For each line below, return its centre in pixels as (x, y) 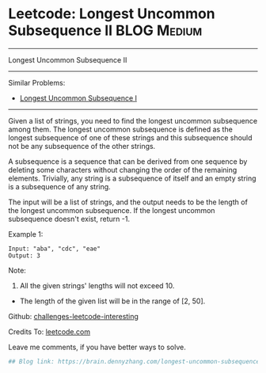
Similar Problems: (37, 82)
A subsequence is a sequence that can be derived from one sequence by (128, 161)
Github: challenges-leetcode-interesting (73, 316)
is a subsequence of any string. (59, 186)
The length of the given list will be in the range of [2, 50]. (112, 301)
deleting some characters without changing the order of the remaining (123, 169)
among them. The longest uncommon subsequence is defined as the (121, 129)
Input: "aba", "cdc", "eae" (55, 249)
